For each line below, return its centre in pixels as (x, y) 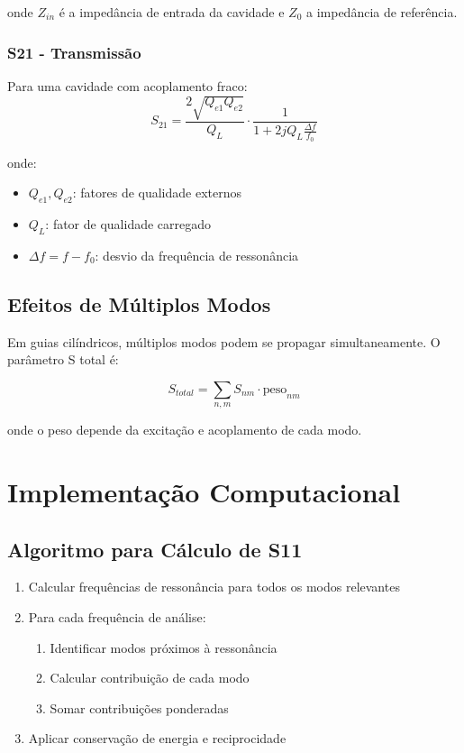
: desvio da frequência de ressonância (197, 255)
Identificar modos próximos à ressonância (164, 647)
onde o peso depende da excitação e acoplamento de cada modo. (185, 430)
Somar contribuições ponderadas (139, 707)
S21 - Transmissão (74, 52)
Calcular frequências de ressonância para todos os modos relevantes (214, 587)
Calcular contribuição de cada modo (150, 678)
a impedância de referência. (382, 12)
